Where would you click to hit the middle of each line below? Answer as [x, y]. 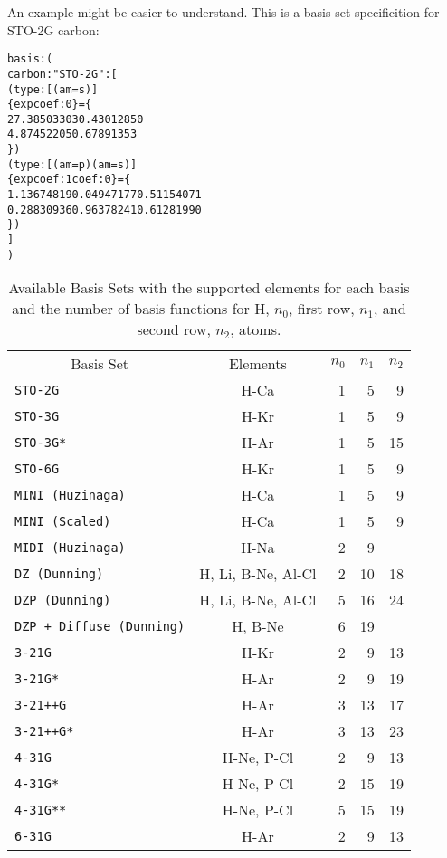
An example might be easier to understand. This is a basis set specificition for [223, 12]
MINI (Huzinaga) [70, 495]
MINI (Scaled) [63, 521]
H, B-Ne [258, 626]
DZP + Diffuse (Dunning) [100, 626]
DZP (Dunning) [63, 600]
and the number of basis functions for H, [141, 309]
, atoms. [256, 329]
